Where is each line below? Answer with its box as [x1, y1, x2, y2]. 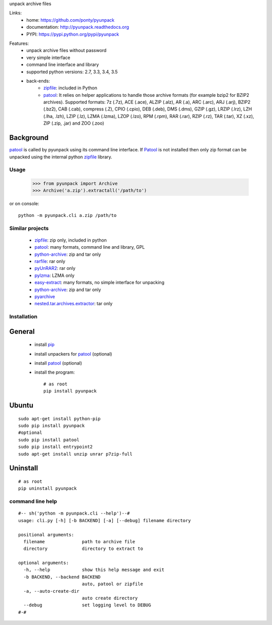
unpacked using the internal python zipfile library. [9, 154, 113, 160]
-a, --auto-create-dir [23, 588, 80, 594]
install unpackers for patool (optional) [34, 351, 112, 357]
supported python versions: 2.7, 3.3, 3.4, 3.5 [26, 69, 118, 75]
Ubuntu [9, 401, 34, 410]
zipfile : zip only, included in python [34, 237, 107, 243]
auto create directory [82, 595, 138, 601]
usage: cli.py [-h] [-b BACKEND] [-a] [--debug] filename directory [18, 518, 191, 523]
